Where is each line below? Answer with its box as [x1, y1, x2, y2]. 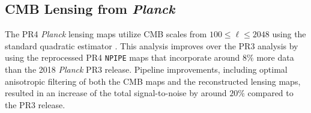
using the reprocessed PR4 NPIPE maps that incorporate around [5, 51, 240, 64]
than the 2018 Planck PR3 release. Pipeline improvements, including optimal [5, 63, 288, 76]
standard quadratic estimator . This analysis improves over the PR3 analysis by [5, 39, 298, 52]
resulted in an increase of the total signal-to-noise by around [5, 87, 227, 99]
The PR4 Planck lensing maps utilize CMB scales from [5, 28, 207, 40]
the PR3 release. [5, 98, 65, 111]
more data [256, 51, 294, 64]
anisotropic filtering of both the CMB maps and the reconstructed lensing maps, [5, 75, 301, 87]
